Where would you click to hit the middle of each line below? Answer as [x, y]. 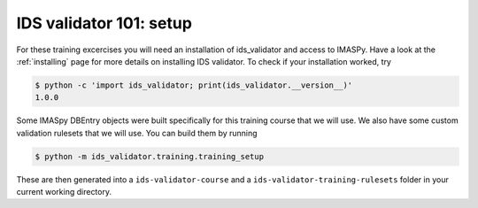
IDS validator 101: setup [104, 23]
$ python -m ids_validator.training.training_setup [150, 156]
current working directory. [64, 192]
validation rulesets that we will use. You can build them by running [137, 133]
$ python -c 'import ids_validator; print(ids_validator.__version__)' [194, 85]
